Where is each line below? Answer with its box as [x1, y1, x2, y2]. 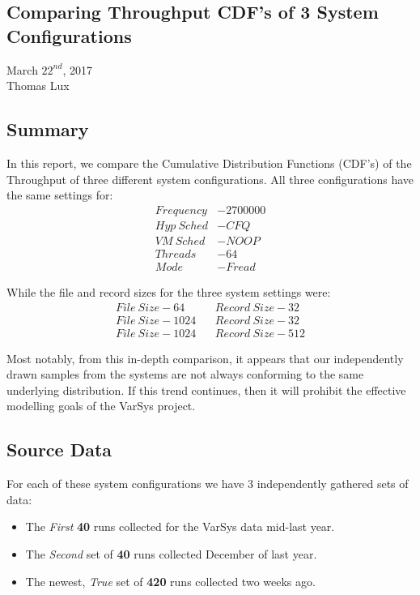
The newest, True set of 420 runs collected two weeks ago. [25, 572, 316, 589]
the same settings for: [6, 186, 113, 203]
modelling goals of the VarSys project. [6, 397, 196, 414]
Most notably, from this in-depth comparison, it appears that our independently [6, 349, 404, 366]
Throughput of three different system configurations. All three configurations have [6, 170, 414, 187]
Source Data [6, 437, 112, 462]
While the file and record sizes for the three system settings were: [6, 283, 331, 300]
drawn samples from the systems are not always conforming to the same [6, 366, 364, 383]
